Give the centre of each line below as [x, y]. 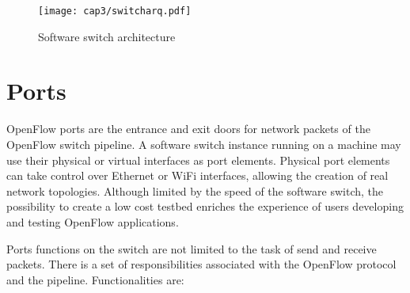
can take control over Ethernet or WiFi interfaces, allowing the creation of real [197, 175]
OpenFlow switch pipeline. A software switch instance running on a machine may [204, 144]
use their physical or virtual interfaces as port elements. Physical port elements [198, 160]
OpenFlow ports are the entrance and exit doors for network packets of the [188, 129]
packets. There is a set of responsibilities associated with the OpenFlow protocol [201, 264]
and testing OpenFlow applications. [93, 221]
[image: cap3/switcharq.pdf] [115, 11]
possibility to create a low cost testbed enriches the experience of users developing [205, 206]
